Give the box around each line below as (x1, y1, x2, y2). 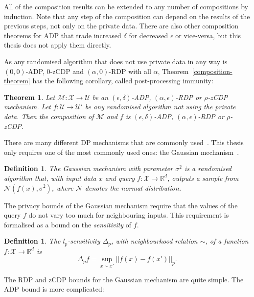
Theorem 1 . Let (4, 92, 55, 102)
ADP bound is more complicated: (4, 284, 104, 294)
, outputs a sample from (167, 173, 239, 183)
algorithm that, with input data (4, 173, 96, 183)
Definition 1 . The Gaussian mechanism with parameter (4, 163, 173, 173)
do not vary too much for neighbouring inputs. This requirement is (28, 210, 229, 220)
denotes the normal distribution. (85, 182, 181, 193)
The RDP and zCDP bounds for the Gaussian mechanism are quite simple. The (4, 274, 244, 284)
